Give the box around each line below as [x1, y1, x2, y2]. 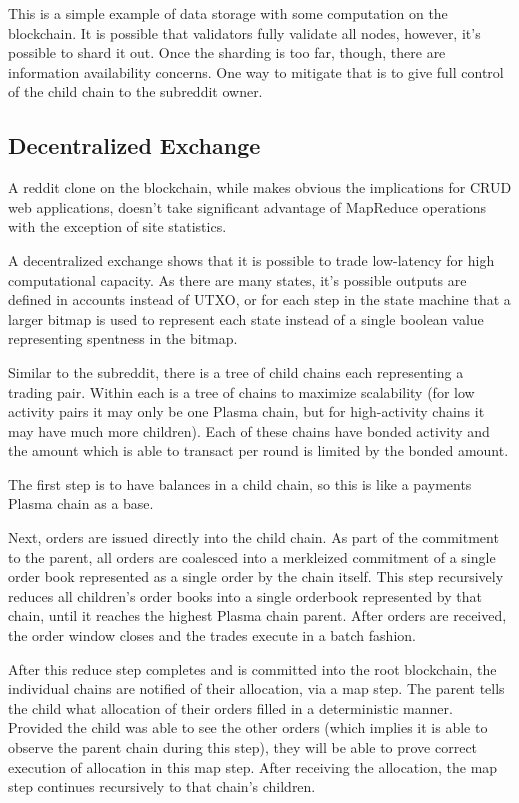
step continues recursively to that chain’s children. [8, 776, 316, 797]
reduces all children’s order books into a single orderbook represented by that [8, 585, 482, 606]
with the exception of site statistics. [8, 216, 227, 237]
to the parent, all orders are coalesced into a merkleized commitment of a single [8, 546, 496, 567]
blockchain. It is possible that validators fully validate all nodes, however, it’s [8, 22, 481, 43]
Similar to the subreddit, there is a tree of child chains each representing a [8, 361, 464, 382]
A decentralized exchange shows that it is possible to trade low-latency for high [8, 249, 495, 270]
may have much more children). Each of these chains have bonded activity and [8, 420, 490, 441]
